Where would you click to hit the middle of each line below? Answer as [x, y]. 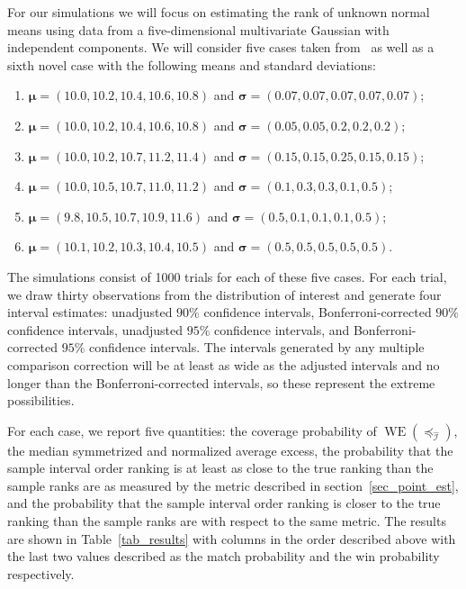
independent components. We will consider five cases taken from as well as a [221, 47]
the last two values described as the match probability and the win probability [224, 556]
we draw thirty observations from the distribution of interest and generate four [224, 294]
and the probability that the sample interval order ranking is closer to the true [224, 503]
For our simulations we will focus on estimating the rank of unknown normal [219, 12]
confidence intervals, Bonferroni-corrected [318, 312]
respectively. [41, 573]
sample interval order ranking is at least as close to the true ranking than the [220, 468]
